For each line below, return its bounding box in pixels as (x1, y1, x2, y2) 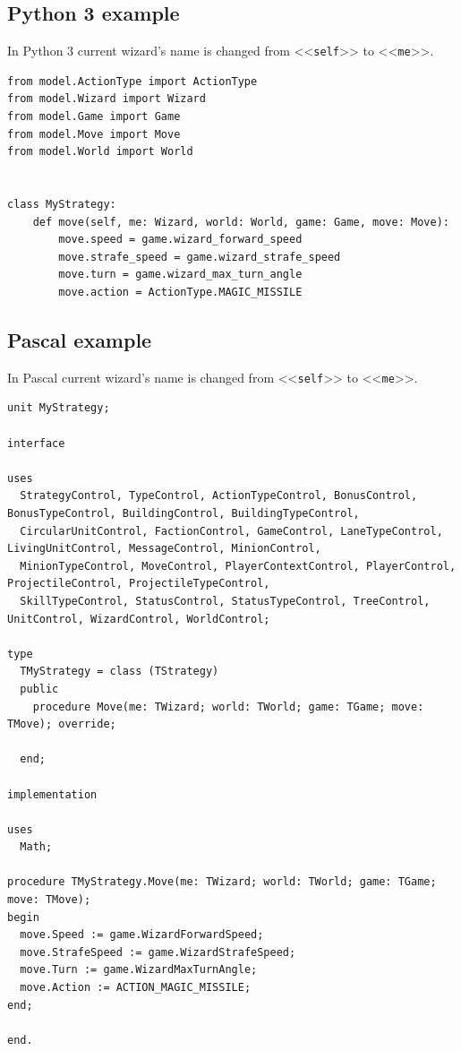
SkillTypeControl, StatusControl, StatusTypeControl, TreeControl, (20, 594, 431, 607)
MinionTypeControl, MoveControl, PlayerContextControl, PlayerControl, (20, 559, 457, 573)
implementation (7, 788, 98, 801)
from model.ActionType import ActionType (7, 74, 258, 88)
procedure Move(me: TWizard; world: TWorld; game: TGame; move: (32, 700, 424, 713)
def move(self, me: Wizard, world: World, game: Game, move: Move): (32, 215, 449, 228)
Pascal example (7, 325, 152, 353)
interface (7, 436, 65, 450)
